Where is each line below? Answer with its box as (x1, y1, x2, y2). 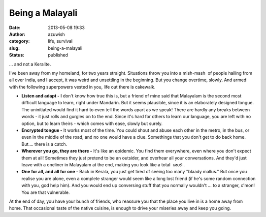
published (48, 52, 68, 58)
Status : (9, 52, 25, 58)
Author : (9, 31, 26, 37)
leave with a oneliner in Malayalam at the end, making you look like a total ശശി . (21, 161, 185, 167)
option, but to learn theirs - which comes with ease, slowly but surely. (21, 121, 163, 126)
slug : (9, 45, 20, 51)
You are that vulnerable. (21, 189, 70, 195)
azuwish (48, 31, 65, 37)
